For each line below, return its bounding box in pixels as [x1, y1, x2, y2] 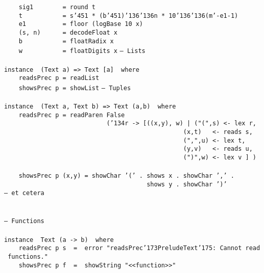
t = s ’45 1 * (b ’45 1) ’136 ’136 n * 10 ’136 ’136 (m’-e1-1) [18, 12, 238, 19]
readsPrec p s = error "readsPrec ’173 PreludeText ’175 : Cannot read [18, 244, 260, 252]
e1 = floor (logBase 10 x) [18, 20, 143, 28]
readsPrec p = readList [18, 74, 100, 82]
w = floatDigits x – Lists [18, 47, 146, 55]
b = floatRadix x [18, 37, 114, 45]
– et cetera [4, 189, 44, 197]
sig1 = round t [18, 4, 95, 11]
